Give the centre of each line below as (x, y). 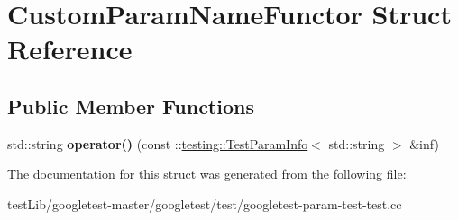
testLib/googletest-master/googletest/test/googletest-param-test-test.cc (205, 203)
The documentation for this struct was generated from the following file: (207, 174)
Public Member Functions (131, 106)
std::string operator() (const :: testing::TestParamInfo (158, 143)
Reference (70, 49)
